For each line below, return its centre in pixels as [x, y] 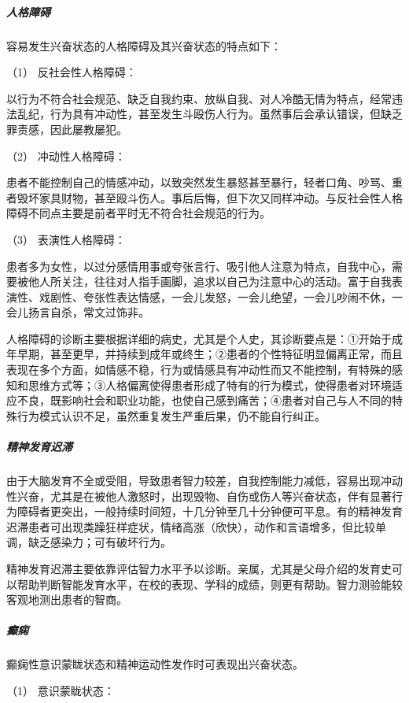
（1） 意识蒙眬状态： [61, 690]
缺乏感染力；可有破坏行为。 [99, 542]
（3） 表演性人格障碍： [66, 239]
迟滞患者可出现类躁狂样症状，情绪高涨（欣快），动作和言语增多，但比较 [191, 526]
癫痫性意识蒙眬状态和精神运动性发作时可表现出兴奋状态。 [155, 664]
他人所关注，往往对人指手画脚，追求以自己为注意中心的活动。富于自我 [210, 281]
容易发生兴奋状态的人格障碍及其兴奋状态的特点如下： [144, 45]
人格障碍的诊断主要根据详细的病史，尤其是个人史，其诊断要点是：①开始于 [199, 338]
